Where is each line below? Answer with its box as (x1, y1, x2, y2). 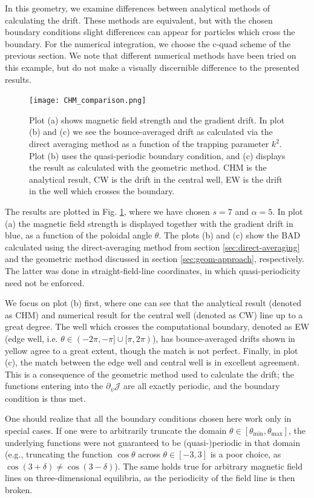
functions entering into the (5, 379, 103, 392)
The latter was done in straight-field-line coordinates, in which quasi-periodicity (5, 264, 301, 277)
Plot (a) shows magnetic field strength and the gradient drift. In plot (29, 113, 285, 126)
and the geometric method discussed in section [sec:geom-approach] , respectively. (5, 252, 304, 265)
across (138, 448, 160, 460)
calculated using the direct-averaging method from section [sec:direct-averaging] (5, 240, 300, 253)
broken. (5, 483, 33, 496)
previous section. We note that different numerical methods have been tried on (5, 49, 296, 62)
